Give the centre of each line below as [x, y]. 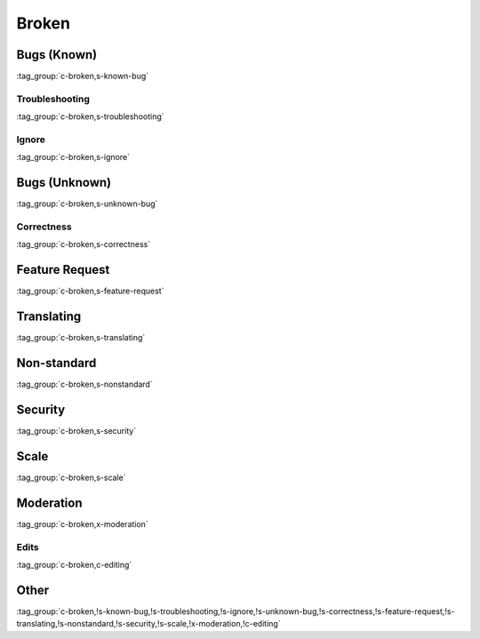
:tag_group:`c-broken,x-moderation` [82, 523]
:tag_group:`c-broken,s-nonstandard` [84, 384]
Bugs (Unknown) [64, 183]
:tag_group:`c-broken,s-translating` [81, 338]
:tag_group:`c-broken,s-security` [76, 431]
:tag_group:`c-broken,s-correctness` [84, 244]
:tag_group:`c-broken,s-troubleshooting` [90, 116]
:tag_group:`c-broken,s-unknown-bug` [87, 204]
